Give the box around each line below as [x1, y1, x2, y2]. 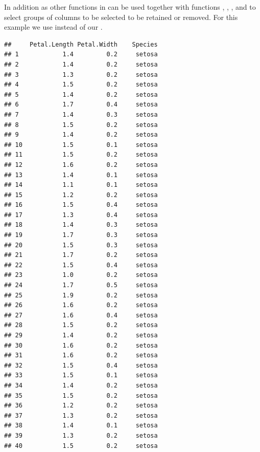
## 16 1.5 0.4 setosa [4, 201, 158, 209]
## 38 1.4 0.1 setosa [4, 422, 158, 429]
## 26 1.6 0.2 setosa [4, 302, 158, 309]
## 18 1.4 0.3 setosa [4, 221, 158, 229]
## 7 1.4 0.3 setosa [4, 111, 158, 118]
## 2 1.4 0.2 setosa [4, 60, 158, 68]
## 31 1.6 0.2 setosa [4, 352, 158, 359]
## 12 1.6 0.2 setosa [4, 161, 158, 168]
